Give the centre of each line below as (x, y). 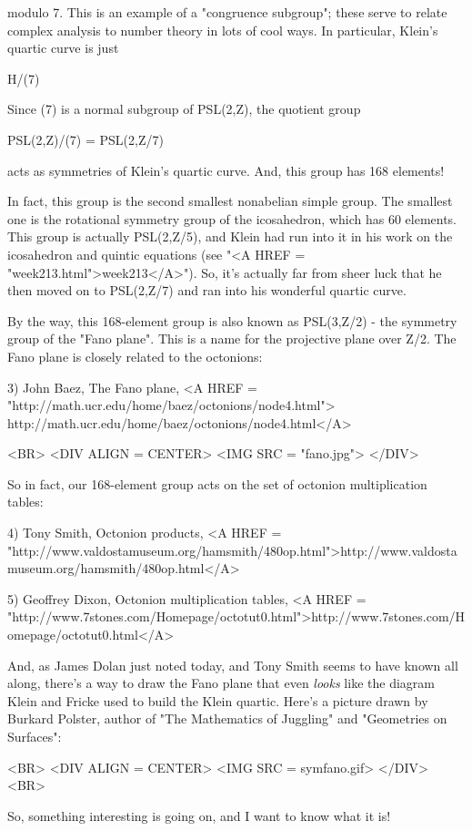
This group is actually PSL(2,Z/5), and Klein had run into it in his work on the (230, 236)
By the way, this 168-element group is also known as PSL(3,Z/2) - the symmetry (232, 320)
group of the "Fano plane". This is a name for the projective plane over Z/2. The (232, 339)
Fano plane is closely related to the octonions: (135, 356)
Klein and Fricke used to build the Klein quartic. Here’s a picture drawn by (218, 700)
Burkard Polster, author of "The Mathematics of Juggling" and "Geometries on (227, 718)
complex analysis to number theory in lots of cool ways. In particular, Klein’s (223, 30)
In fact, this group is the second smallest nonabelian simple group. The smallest (230, 201)
